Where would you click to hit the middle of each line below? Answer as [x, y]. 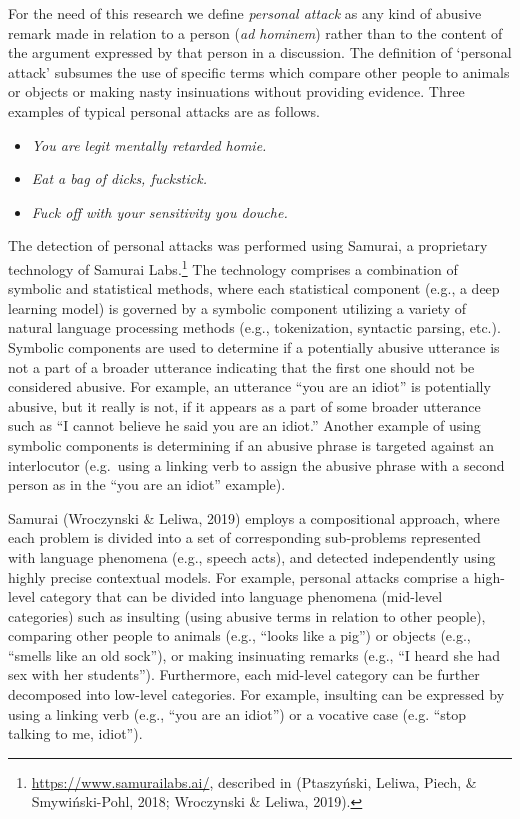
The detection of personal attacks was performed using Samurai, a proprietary [248, 245]
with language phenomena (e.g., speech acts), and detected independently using [252, 556]
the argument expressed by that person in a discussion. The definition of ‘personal [260, 52]
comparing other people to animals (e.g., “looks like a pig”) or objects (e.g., [239, 635]
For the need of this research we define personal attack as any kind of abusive [245, 13]
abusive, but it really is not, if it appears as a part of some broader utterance [244, 405]
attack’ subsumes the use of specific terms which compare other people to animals [259, 71]
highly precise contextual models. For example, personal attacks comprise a [239, 576]
